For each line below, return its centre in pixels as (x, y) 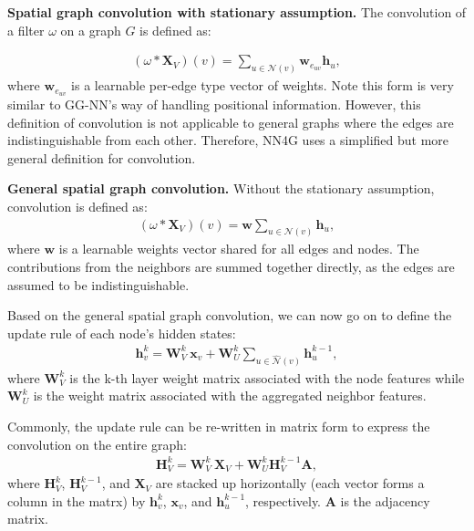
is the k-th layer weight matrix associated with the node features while (267, 377)
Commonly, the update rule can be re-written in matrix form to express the (219, 426)
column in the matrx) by (77, 500)
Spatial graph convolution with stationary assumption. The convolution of (237, 12)
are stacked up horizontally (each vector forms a (290, 483)
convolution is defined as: (77, 206)
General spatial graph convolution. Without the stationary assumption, (221, 188)
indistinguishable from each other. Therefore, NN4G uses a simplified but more (228, 140)
